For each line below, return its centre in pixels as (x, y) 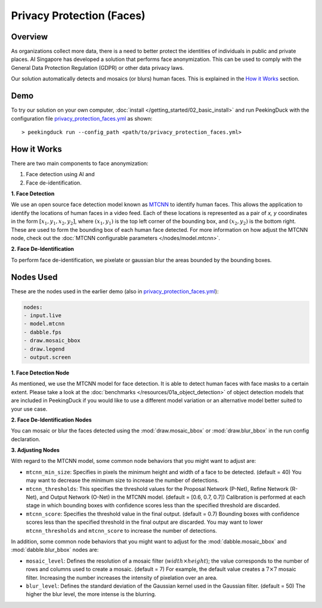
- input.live (43, 316)
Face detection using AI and (60, 174)
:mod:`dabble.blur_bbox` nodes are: (55, 550)
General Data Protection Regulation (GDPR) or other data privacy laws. (97, 67)
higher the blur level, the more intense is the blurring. (91, 594)
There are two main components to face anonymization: (80, 163)
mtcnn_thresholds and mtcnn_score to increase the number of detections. (121, 530)
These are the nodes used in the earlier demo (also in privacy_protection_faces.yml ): (115, 291)
